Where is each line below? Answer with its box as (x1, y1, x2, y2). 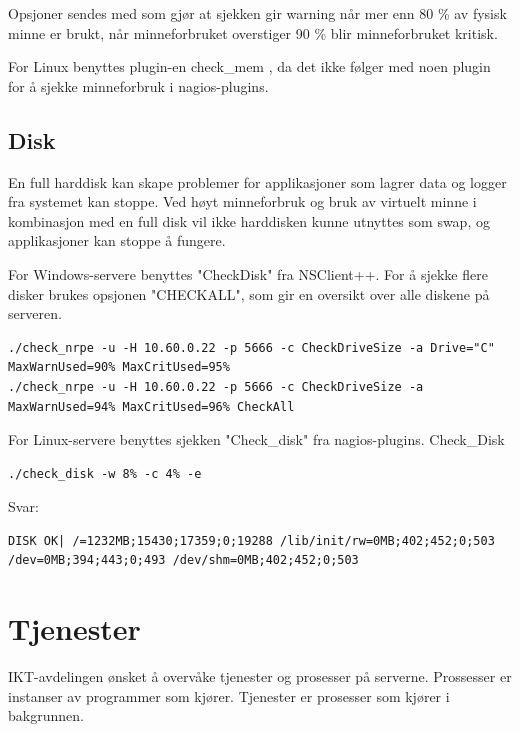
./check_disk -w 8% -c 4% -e (8, 466, 202, 481)
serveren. (8, 303, 62, 324)
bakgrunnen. (8, 705, 84, 726)
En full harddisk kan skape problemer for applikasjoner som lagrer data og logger (8, 171, 507, 192)
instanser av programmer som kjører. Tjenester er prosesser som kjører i (8, 685, 450, 706)
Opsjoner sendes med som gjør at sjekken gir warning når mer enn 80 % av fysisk (8, 3, 507, 23)
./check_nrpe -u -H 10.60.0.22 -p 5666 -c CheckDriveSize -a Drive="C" (8, 340, 495, 355)
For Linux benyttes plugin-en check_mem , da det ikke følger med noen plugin (8, 56, 491, 77)
